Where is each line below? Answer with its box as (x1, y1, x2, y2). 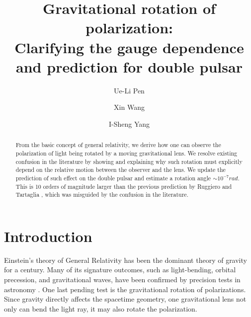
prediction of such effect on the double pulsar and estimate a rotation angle (15, 173, 211, 182)
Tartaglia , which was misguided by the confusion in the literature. (15, 190, 188, 199)
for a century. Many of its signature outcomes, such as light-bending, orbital (4, 264, 236, 275)
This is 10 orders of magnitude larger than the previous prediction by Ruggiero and (15, 182, 232, 190)
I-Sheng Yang (108, 118, 150, 129)
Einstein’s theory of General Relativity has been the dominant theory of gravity (4, 254, 247, 265)
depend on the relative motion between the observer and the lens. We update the (15, 165, 226, 174)
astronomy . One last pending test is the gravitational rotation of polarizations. (4, 284, 246, 294)
